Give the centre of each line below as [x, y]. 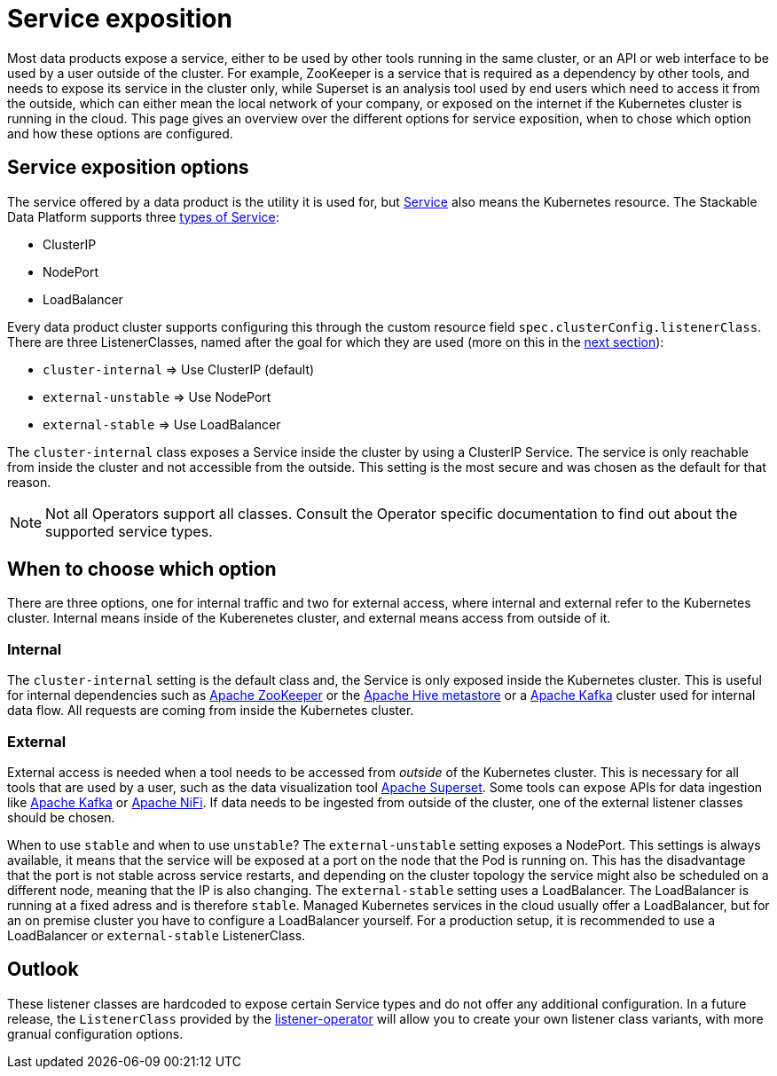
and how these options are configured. [120, 133]
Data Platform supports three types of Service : [143, 216]
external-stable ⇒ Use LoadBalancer [162, 424]
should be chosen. [61, 817]
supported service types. [129, 531]
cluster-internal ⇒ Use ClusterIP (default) [179, 369]
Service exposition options [128, 168]
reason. [29, 482]
